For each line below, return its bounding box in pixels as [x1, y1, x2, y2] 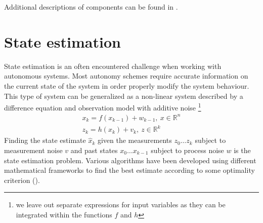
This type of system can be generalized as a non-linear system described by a [4, 90, 243, 101]
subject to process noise [151, 145, 224, 155]
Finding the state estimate [4, 135, 86, 145]
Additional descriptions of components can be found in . [4, 2, 178, 12]
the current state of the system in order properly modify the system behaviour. [4, 80, 249, 91]
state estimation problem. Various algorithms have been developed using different [4, 155, 256, 165]
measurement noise [4, 145, 63, 155]
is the [234, 145, 251, 155]
